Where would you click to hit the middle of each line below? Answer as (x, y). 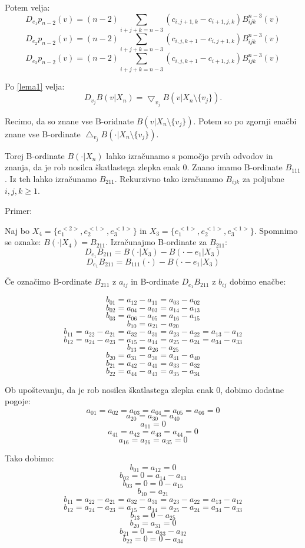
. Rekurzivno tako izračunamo (169, 178)
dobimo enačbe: (258, 281)
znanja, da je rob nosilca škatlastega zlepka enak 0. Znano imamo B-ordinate (144, 167)
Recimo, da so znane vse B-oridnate (69, 121)
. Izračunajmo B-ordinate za (156, 242)
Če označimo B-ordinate (48, 281)
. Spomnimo (276, 230)
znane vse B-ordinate (43, 133)
